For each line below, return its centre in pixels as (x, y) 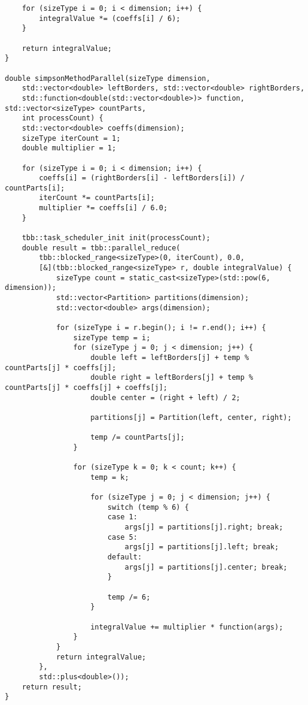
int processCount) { (62, 118)
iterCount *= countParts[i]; (97, 198)
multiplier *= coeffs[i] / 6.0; (103, 208)
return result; (52, 687)
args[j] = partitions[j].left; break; (202, 547)
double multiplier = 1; (69, 148)
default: (125, 557)
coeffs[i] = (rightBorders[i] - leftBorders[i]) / (142, 178)
